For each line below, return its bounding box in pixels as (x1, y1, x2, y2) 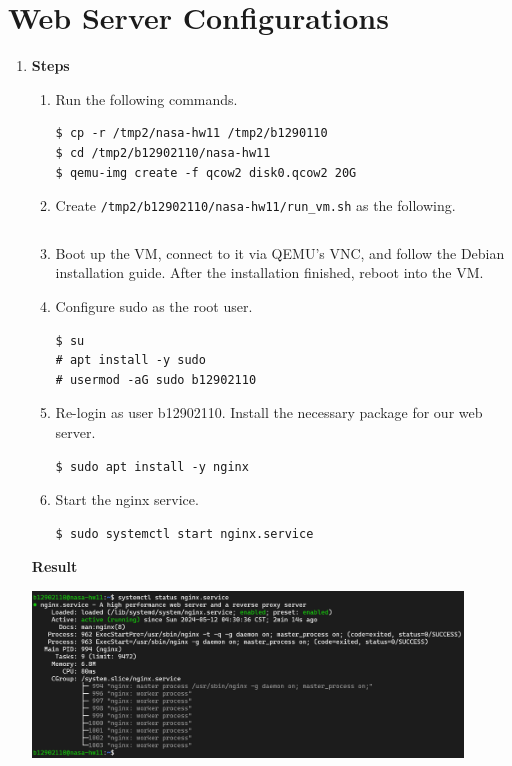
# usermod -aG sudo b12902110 (55, 372, 257, 387)
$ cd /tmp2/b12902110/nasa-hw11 (55, 145, 271, 160)
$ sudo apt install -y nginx (55, 459, 249, 474)
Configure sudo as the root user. (55, 295, 253, 316)
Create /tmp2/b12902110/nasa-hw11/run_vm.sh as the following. (55, 195, 456, 216)
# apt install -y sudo (55, 353, 206, 368)
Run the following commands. (55, 88, 238, 109)
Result (31, 556, 78, 577)
